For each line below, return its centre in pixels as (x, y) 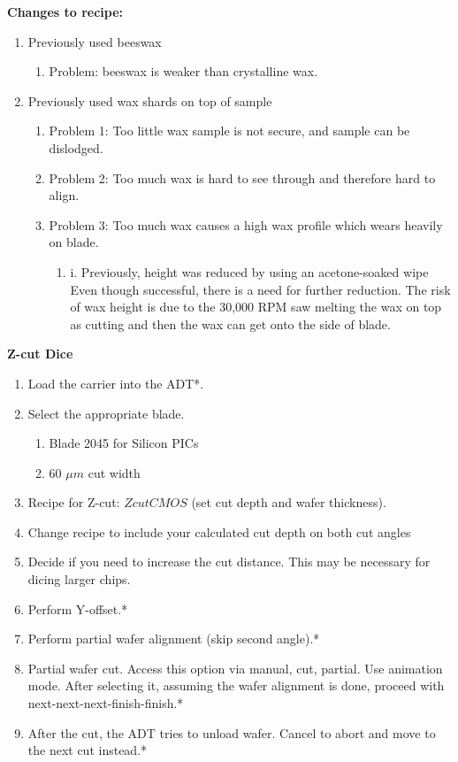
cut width (114, 472)
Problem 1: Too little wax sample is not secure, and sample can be (229, 131)
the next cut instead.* (88, 750)
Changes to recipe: (65, 12)
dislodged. (76, 147)
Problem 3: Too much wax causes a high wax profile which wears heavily (246, 224)
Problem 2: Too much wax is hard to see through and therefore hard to (242, 177)
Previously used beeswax (95, 41)
